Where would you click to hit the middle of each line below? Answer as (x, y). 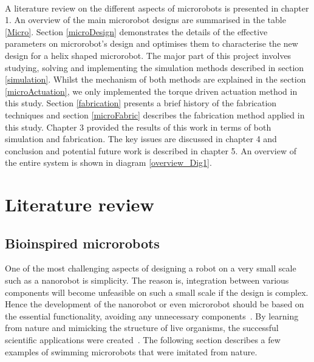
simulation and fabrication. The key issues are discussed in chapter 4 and (141, 139)
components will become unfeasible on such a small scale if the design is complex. (157, 292)
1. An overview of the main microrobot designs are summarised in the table (145, 20)
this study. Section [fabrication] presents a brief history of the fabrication (141, 103)
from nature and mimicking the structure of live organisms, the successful (142, 328)
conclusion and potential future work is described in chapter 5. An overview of (151, 150)
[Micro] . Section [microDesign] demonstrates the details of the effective (136, 31)
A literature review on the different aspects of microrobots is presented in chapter (157, 8)
